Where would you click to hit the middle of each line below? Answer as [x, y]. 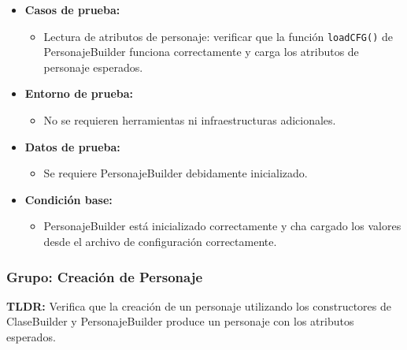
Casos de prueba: [72, 9]
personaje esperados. [93, 67]
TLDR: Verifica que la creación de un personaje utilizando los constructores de [199, 305]
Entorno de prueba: [79, 93]
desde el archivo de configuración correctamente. [160, 241]
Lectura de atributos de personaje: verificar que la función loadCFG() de [218, 36]
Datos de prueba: [72, 146]
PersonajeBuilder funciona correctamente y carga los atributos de [201, 52]
